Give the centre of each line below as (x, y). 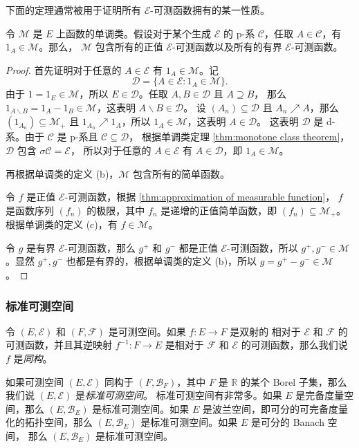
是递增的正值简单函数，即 (219, 210)
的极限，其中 (116, 210)
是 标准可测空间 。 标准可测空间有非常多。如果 (178, 395)
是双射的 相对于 (265, 331)
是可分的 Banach (287, 422)
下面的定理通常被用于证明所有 (73, 10)
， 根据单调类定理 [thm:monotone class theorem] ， (239, 137)
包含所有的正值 (129, 47)
